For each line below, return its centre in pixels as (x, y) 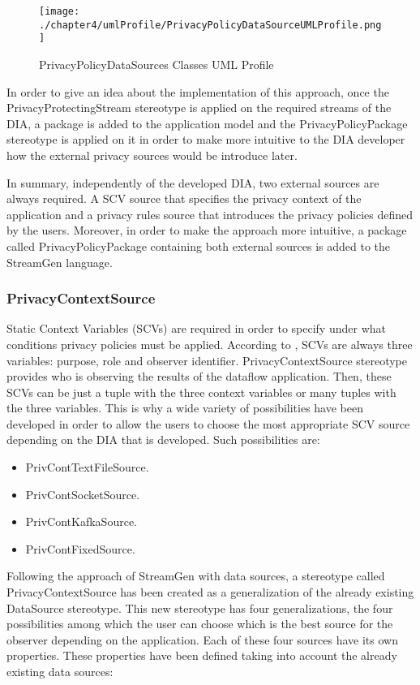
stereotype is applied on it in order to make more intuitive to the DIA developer (206, 139)
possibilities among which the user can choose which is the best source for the (200, 624)
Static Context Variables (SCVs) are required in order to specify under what (196, 328)
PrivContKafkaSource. (81, 521)
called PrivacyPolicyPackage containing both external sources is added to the (199, 246)
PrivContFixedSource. (80, 548)
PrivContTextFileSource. (87, 467)
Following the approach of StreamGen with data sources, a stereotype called (196, 576)
